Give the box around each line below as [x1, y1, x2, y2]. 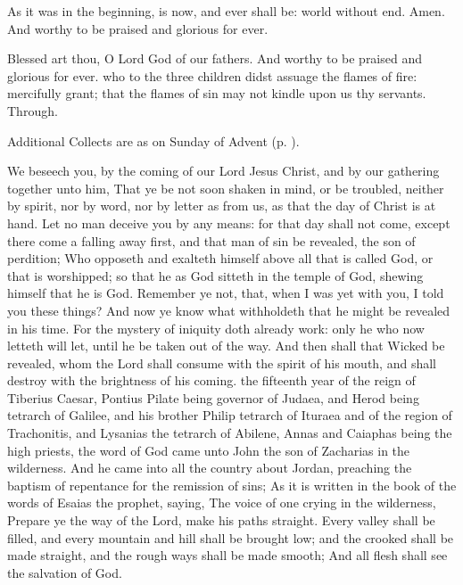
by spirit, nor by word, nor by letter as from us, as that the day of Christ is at [7, 196, 436, 215]
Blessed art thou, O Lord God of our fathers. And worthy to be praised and [7, 49, 423, 68]
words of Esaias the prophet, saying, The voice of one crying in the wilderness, [7, 493, 436, 512]
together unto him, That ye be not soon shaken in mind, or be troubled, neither [7, 178, 444, 197]
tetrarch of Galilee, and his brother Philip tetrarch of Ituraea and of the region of [7, 406, 452, 424]
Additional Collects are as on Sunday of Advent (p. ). [7, 131, 300, 150]
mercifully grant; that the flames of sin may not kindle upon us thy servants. [7, 84, 426, 103]
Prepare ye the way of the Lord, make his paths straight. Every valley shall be [7, 511, 435, 530]
